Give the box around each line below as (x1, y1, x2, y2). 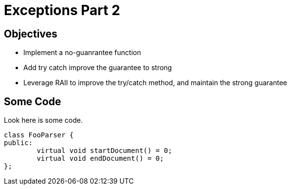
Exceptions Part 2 (4, 2, 120, 19)
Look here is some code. (4, 116, 83, 125)
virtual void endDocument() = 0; (36, 154, 164, 163)
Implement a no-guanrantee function (23, 48, 141, 57)
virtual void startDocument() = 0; (36, 147, 172, 155)
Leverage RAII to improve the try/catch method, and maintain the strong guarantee (23, 78, 287, 87)
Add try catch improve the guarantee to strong (23, 63, 172, 72)
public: (4, 139, 33, 147)
